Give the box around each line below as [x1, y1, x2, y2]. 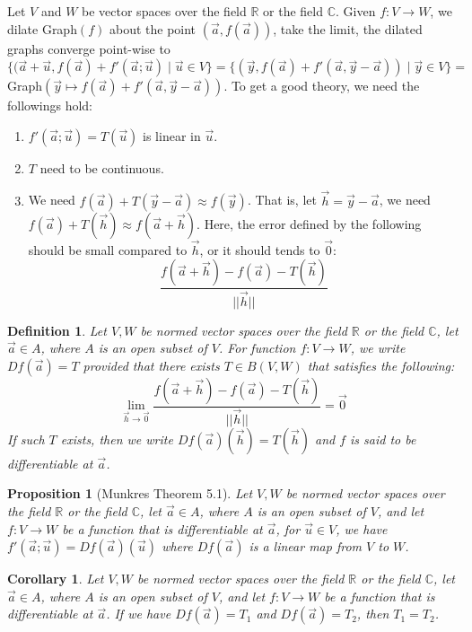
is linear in [143, 126, 201, 145]
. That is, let [247, 190, 317, 209]
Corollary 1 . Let [7, 569, 104, 588]
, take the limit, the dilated [273, 19, 423, 38]
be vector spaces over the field [82, 2, 247, 20]
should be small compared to [28, 240, 188, 259]
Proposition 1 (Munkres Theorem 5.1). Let [7, 484, 253, 503]
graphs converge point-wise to [7, 39, 170, 57]
